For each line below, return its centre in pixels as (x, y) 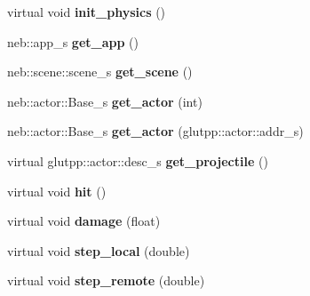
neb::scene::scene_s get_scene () (100, 72)
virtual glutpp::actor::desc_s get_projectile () (138, 160)
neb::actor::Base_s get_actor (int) (105, 101)
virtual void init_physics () (87, 12)
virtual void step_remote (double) (106, 280)
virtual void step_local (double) (99, 250)
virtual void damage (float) (84, 221)
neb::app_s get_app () (73, 41)
